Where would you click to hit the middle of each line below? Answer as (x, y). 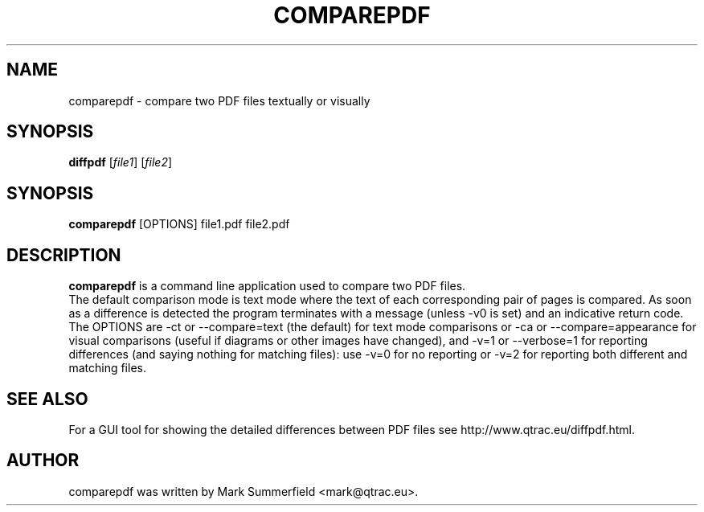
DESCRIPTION (64, 255)
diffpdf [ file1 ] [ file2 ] (121, 162)
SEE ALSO (47, 399)
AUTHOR (43, 461)
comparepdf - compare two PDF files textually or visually (219, 100)
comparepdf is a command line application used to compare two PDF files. (267, 286)
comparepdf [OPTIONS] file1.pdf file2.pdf (179, 224)
